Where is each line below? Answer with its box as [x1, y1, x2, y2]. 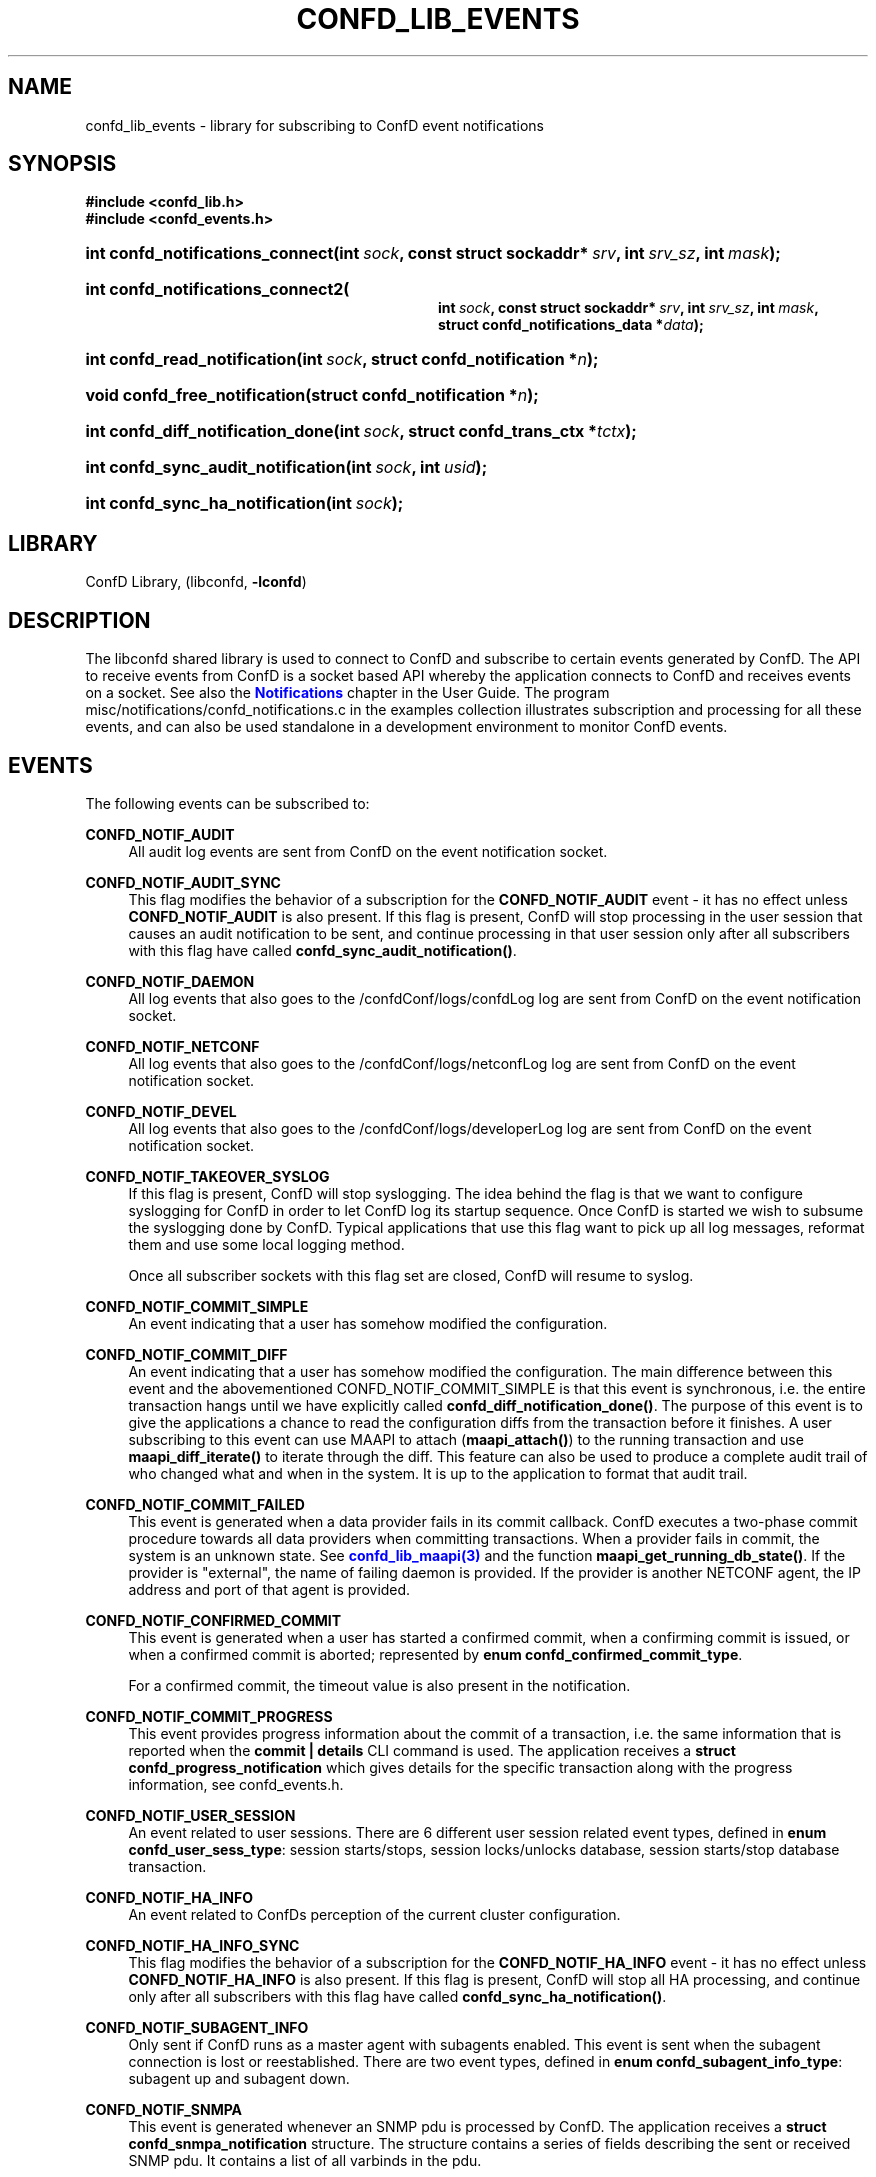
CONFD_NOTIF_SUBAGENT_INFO [85, 2018, 309, 2036]
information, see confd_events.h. [128, 1775, 344, 1793]
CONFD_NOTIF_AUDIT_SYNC [85, 873, 281, 891]
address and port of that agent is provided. [128, 1580, 411, 1598]
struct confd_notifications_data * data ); [438, 316, 704, 334]
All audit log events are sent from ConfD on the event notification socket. [128, 842, 608, 860]
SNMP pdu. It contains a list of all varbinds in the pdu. [128, 2151, 482, 2169]
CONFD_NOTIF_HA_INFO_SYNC [85, 1936, 300, 1954]
